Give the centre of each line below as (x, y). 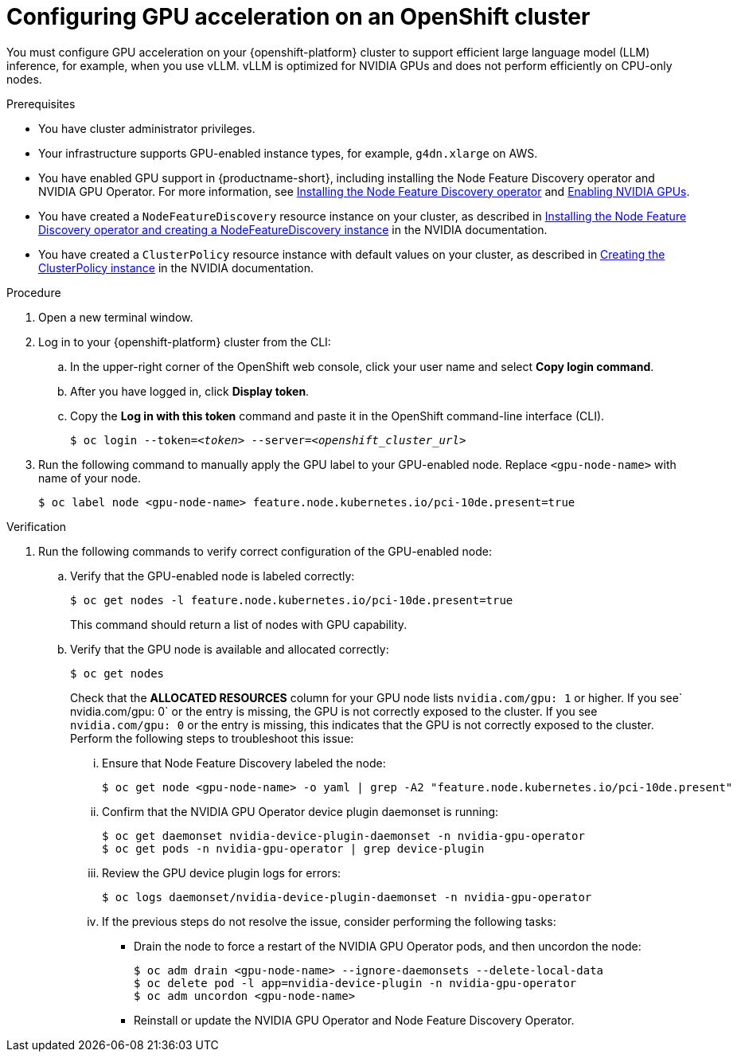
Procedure (34, 292)
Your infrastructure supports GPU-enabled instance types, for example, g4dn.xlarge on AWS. (288, 153)
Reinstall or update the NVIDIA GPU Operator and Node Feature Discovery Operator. (354, 1020)
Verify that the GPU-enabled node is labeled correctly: (213, 576)
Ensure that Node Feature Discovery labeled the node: (244, 763)
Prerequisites (41, 103)
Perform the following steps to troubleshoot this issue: (212, 738)
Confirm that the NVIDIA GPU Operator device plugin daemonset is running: (300, 811)
